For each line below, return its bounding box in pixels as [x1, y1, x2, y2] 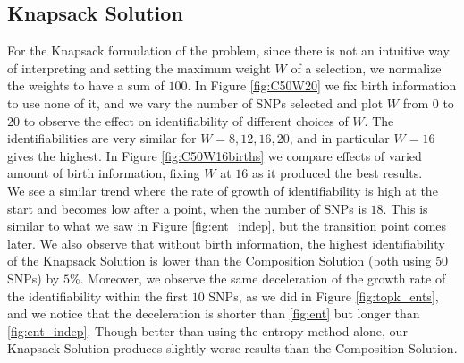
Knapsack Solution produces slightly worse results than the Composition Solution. [7, 339, 458, 358]
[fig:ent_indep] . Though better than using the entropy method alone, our [7, 321, 408, 340]
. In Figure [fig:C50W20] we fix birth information [187, 76, 457, 95]
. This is [383, 198, 428, 217]
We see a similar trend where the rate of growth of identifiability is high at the [7, 181, 438, 199]
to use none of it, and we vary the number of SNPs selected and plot [7, 93, 384, 112]
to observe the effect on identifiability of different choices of [23, 111, 349, 130]
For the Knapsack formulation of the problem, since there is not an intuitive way [7, 41, 450, 60]
